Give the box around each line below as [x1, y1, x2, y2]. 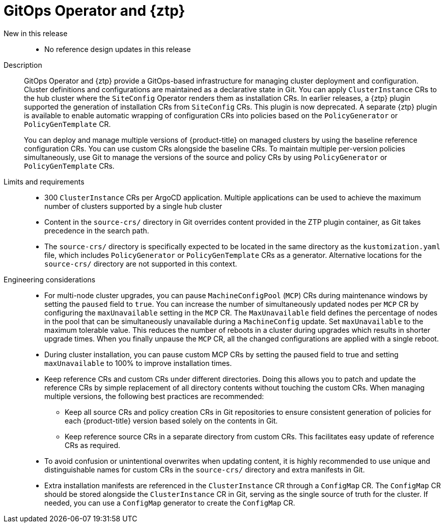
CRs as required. [65, 440, 120, 450]
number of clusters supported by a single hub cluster [44, 201, 222, 210]
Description [4, 60, 42, 69]
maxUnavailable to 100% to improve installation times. [44, 358, 232, 367]
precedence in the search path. [44, 226, 149, 235]
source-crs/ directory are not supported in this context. [44, 259, 237, 268]
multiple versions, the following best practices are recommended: [44, 391, 264, 401]
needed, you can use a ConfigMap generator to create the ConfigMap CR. [44, 498, 295, 507]
